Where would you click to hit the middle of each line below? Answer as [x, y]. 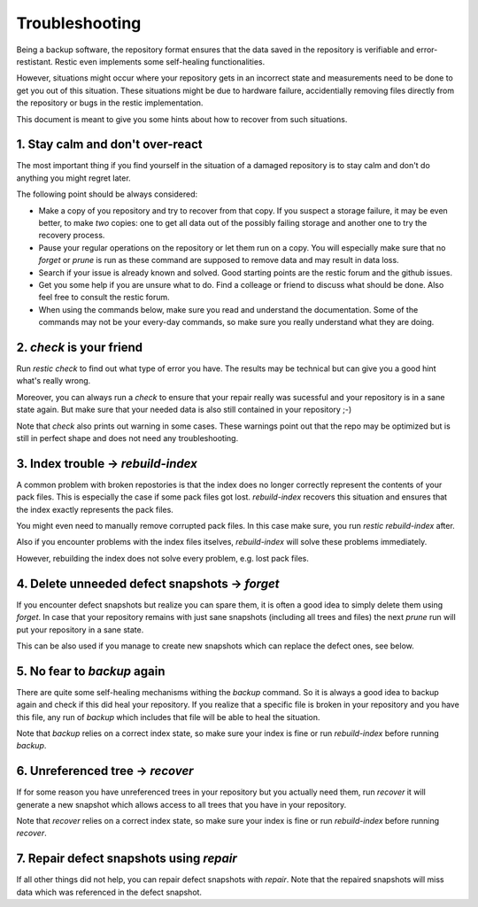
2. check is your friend [80, 347]
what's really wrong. [54, 381]
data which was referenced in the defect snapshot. [109, 892]
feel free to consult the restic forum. [104, 298]
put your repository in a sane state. [80, 630]
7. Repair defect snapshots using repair [127, 859]
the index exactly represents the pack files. [95, 509]
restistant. [35, 61]
